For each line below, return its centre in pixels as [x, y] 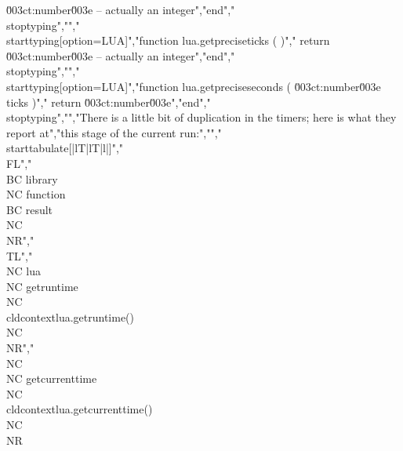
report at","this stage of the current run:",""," [114, 132]
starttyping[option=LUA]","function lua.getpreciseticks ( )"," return [168, 40]
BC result [30, 209]
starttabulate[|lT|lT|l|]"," [65, 148]
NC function [36, 194]
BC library [32, 178]
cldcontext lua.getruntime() [71, 316]
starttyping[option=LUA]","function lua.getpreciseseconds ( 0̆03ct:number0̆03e [194, 86]
